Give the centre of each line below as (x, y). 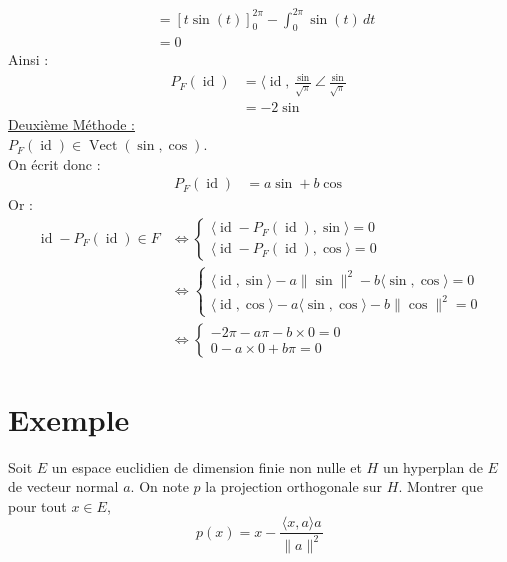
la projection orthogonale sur (294, 486)
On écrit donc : (54, 163)
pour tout (37, 505)
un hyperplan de (432, 466)
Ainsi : (28, 59)
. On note (159, 486)
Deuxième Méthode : (71, 124)
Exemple (69, 418)
